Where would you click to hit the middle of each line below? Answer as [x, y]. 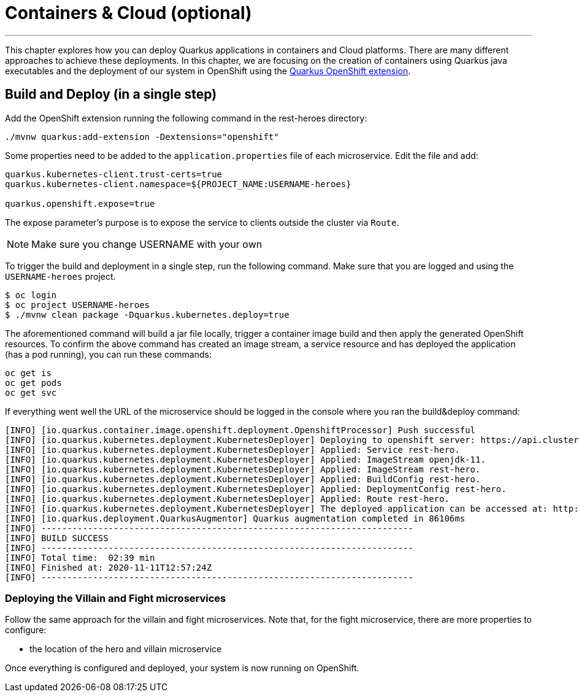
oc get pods [33, 383]
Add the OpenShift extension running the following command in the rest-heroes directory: [186, 118]
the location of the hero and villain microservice [126, 649]
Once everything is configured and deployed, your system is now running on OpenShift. [182, 668]
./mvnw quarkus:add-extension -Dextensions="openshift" [142, 137]
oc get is [28, 373]
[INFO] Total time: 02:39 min [80, 557]
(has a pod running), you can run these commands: [108, 354]
